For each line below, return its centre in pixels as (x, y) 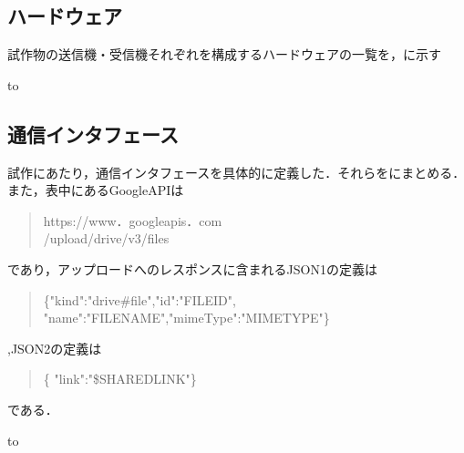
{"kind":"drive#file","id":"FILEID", (139, 299)
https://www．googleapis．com (133, 220)
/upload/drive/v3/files (106, 238)
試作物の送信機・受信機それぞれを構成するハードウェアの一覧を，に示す (224, 54)
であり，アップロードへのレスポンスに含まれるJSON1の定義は (192, 268)
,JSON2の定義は (55, 348)
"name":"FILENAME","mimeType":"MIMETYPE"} (186, 318)
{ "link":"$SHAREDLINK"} (120, 379)
